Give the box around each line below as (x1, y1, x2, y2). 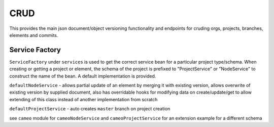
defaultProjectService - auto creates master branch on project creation (9, 106, 170, 112)
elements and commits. (9, 32, 58, 38)
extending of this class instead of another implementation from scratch (9, 96, 158, 102)
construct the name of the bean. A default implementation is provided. (9, 73, 156, 79)
